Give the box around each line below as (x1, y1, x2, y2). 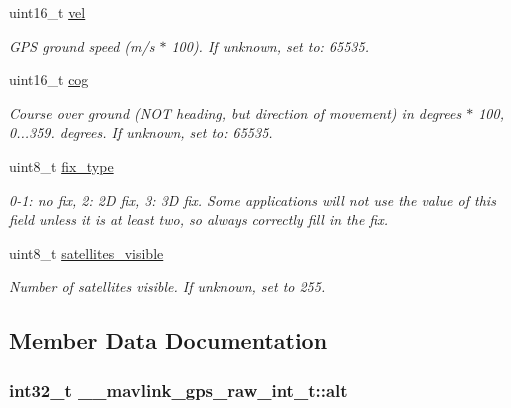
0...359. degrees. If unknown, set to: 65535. (9, 122, 273, 143)
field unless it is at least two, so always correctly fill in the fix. (9, 209, 389, 230)
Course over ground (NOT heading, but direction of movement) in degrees (9, 102, 462, 123)
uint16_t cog (9, 69, 89, 90)
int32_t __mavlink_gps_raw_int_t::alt (9, 377, 348, 402)
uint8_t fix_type (9, 155, 114, 176)
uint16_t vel (9, 2, 86, 22)
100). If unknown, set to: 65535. (171, 35, 369, 56)
